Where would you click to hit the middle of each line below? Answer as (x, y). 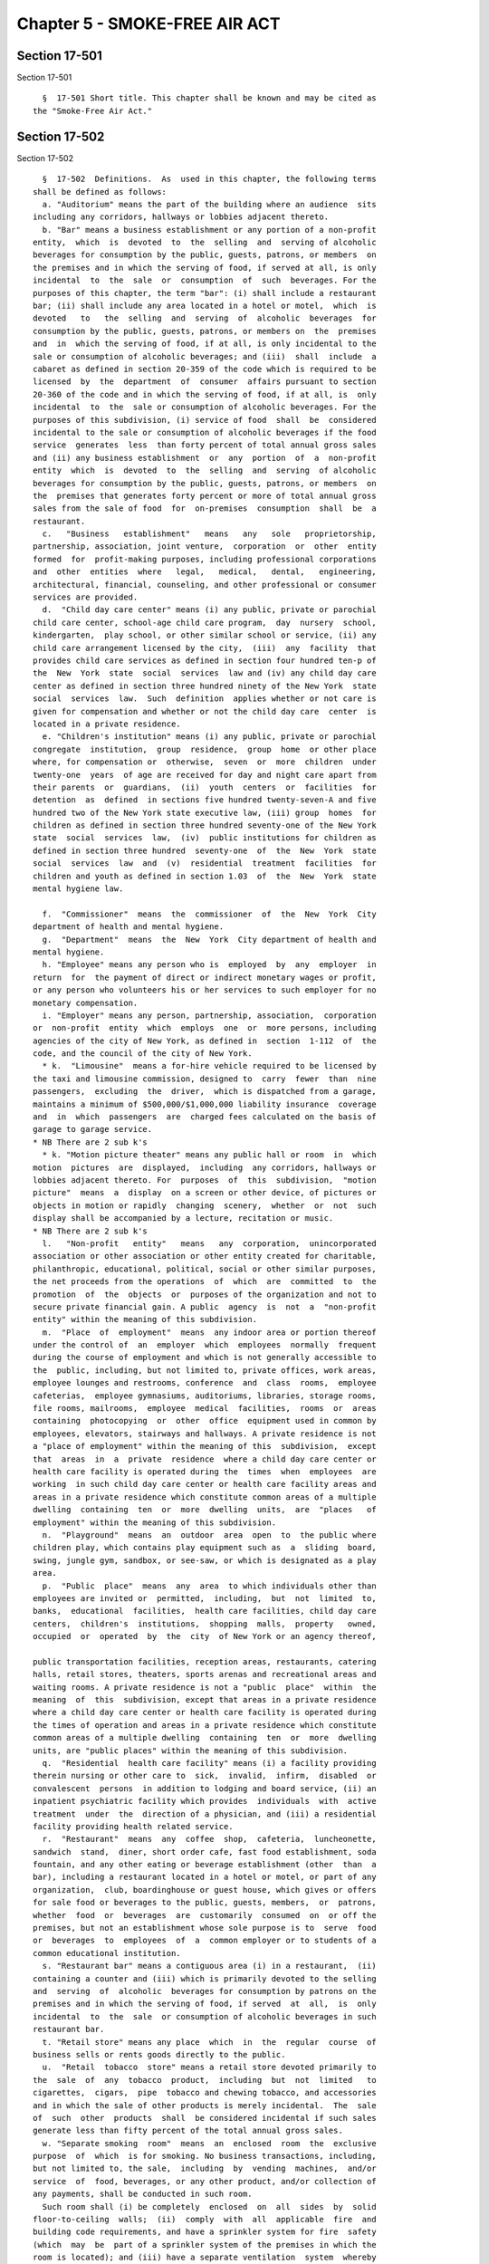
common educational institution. (107, 1953)
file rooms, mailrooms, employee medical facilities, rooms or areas (205, 1409)
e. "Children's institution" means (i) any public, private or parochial (209, 737)
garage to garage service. (93, 1129)
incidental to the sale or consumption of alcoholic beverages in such (205, 2016)
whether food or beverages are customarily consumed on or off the (205, 1915)
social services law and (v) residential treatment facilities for (205, 863)
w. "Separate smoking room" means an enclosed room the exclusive (209, 2143)
